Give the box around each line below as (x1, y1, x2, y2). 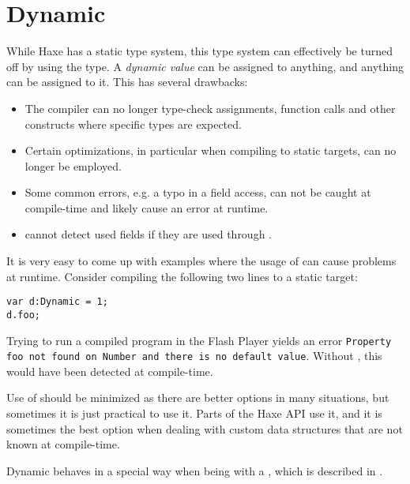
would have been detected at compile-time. (6, 362, 213, 379)
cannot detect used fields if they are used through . (24, 226, 272, 242)
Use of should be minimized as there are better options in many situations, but (6, 389, 389, 406)
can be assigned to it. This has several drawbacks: (6, 73, 248, 90)
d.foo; (6, 309, 40, 321)
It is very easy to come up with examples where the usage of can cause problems (6, 253, 397, 269)
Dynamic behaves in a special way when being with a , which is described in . (6, 462, 383, 478)
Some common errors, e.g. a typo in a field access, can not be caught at (24, 184, 371, 201)
